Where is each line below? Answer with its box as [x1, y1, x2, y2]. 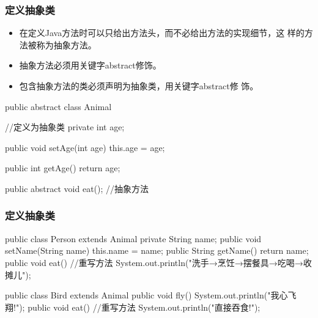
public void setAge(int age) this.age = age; [5, 141, 165, 153]
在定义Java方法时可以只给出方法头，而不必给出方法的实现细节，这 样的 [19, 26, 305, 39]
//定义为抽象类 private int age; [5, 120, 125, 133]
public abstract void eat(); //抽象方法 [5, 182, 149, 194]
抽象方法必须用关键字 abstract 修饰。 [19, 59, 161, 72]
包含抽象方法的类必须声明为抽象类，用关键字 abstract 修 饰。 [19, 79, 259, 92]
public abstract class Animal [5, 100, 112, 113]
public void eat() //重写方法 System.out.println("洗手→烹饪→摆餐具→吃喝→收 [5, 256, 312, 268]
